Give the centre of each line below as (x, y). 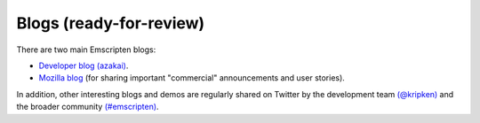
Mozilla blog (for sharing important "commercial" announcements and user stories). (192, 78)
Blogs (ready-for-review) (111, 23)
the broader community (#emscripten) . (88, 107)
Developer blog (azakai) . (84, 65)
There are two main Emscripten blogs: (86, 50)
